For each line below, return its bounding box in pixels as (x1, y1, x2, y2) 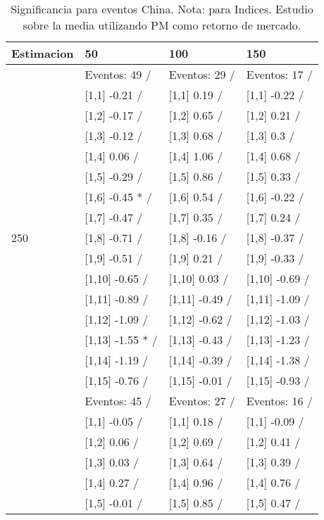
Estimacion (11, 45, 74, 61)
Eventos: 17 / (246, 66, 313, 82)
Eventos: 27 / (168, 393, 235, 409)
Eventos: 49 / (85, 66, 151, 82)
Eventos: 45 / (85, 393, 151, 409)
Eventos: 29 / (168, 66, 235, 82)
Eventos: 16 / (246, 393, 313, 409)
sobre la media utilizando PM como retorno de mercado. (23, 17, 301, 33)
